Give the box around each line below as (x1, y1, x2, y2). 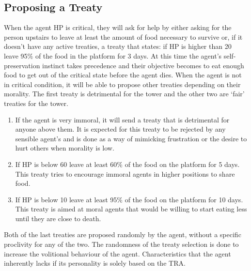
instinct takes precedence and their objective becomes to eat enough (42, 60, 244, 70)
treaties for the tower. (4, 98, 68, 108)
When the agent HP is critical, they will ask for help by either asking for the (4, 22, 232, 32)
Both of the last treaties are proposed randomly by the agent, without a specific (4, 229, 241, 240)
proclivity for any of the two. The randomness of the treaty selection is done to (4, 239, 239, 249)
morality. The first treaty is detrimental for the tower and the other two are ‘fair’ (4, 89, 245, 99)
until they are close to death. (15, 213, 101, 223)
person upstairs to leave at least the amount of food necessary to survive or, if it (4, 31, 243, 42)
